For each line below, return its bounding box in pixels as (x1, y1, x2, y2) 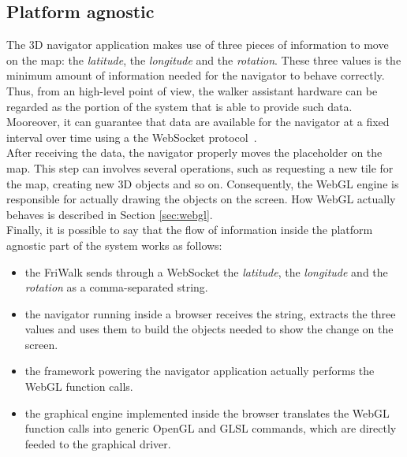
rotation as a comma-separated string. (24, 279, 208, 295)
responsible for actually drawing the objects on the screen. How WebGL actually (6, 191, 396, 207)
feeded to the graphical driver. (24, 435, 171, 451)
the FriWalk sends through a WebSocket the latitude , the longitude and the (24, 263, 388, 280)
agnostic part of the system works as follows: (6, 236, 222, 253)
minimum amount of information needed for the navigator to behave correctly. (6, 67, 385, 84)
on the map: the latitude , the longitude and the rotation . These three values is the (6, 51, 401, 68)
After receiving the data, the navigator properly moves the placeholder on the (6, 144, 383, 161)
